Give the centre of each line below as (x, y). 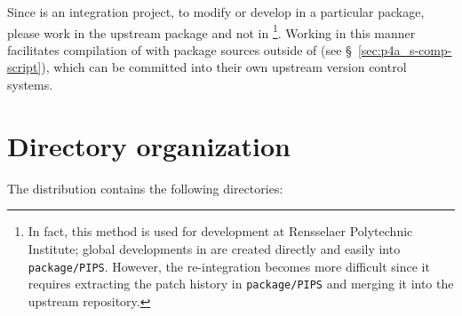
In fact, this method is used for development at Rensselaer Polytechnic (220, 231)
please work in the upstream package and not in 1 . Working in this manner (211, 31)
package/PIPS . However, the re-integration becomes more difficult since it (229, 266)
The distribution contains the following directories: (145, 188)
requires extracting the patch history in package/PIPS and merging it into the (241, 284)
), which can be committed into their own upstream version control (224, 67)
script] (24, 67)
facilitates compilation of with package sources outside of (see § (179, 49)
